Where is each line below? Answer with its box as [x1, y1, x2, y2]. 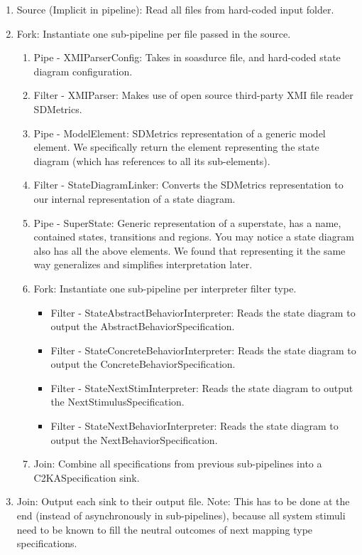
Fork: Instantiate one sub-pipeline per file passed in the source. [16, 26, 291, 41]
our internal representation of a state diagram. [33, 191, 236, 206]
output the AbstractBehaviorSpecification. [50, 319, 235, 334]
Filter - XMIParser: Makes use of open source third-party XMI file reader [33, 88, 353, 102]
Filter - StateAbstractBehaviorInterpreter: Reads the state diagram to [50, 305, 356, 319]
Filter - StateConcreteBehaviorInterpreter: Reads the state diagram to [50, 342, 356, 357]
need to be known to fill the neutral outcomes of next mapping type [16, 522, 313, 536]
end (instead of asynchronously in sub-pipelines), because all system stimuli [16, 508, 346, 523]
